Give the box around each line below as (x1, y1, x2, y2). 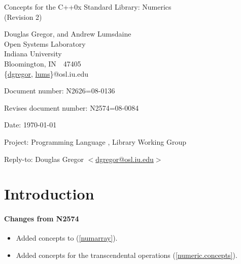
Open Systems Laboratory (4, 38, 86, 49)
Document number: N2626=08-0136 (4, 85, 115, 96)
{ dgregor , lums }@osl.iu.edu (4, 68, 88, 79)
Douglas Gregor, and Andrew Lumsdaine (4, 28, 131, 39)
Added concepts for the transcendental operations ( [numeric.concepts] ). (16, 249, 237, 260)
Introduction (4, 183, 94, 204)
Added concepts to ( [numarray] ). (16, 233, 118, 243)
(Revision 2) (4, 11, 42, 22)
